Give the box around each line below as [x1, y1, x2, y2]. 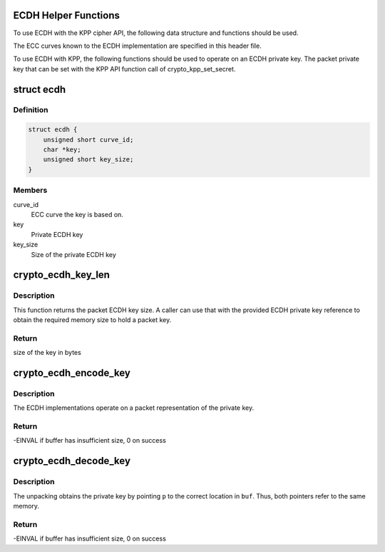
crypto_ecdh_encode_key [13, 367, 131, 378]
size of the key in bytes [13, 348, 81, 357]
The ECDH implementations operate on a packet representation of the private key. [13, 403, 255, 412]
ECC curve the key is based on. [31, 210, 124, 219]
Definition [13, 105, 48, 115]
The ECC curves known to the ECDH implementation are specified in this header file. [13, 41, 262, 50]
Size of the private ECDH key [31, 250, 117, 259]
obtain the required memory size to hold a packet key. [13, 316, 172, 324]
